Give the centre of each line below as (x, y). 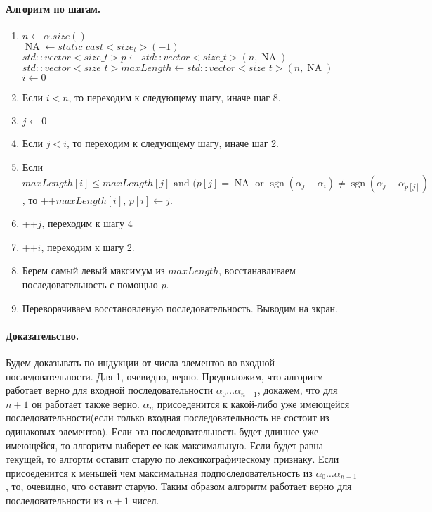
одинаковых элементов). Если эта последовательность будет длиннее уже (162, 431)
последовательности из (54, 500)
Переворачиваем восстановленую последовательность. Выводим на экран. (180, 308)
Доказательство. (42, 335)
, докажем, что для (297, 390)
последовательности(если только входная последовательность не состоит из (168, 417)
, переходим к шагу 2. (88, 247)
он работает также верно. (86, 403)
